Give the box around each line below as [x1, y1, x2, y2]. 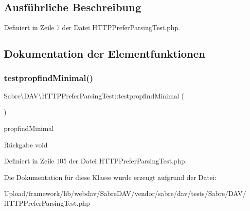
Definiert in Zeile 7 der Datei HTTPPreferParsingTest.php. [4, 22, 180, 32]
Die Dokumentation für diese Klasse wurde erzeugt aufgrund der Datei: [4, 172, 216, 182]
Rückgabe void [4, 139, 48, 149]
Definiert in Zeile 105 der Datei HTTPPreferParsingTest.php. [4, 156, 187, 166]
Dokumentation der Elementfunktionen [4, 46, 205, 61]
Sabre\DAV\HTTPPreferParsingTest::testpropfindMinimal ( [4, 90, 184, 100]
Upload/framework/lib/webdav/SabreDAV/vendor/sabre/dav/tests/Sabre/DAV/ [4, 188, 246, 198]
